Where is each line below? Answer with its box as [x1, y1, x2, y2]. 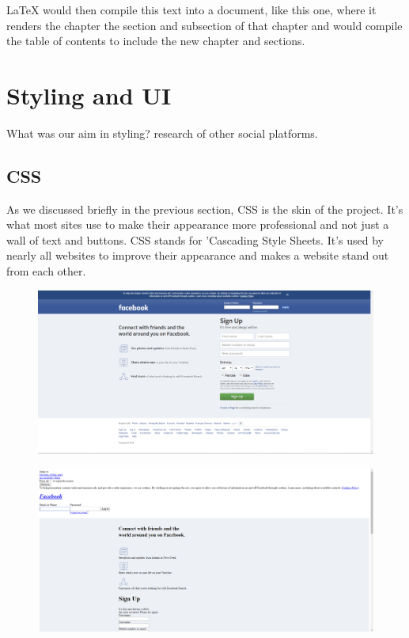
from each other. [6, 263, 86, 279]
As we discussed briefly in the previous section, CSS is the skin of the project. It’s [6, 200, 403, 217]
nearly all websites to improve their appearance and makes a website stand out [6, 247, 389, 264]
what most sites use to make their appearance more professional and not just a [6, 216, 389, 233]
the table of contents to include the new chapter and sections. [6, 32, 305, 49]
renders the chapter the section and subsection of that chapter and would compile [6, 17, 403, 33]
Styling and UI [6, 78, 172, 111]
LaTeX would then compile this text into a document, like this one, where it [6, 2, 377, 17]
